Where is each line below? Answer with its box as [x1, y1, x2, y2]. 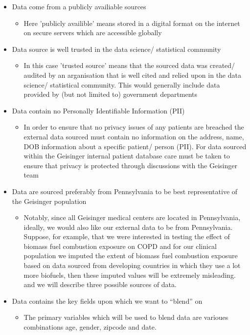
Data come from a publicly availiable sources [12, 1, 146, 11]
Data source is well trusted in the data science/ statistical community [12, 44, 221, 54]
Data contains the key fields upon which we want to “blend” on [12, 295, 203, 306]
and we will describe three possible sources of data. [23, 279, 177, 290]
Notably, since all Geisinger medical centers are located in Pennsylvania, [23, 212, 241, 223]
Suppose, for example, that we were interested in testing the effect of [23, 231, 230, 242]
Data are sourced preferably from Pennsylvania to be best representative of [12, 186, 238, 196]
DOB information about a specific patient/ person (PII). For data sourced [23, 141, 247, 151]
